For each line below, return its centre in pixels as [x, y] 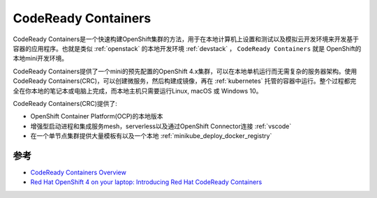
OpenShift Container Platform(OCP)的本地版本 [97, 116]
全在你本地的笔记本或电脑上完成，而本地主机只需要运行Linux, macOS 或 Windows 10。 [138, 91]
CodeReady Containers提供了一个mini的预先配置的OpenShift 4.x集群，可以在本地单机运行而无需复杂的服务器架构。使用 [185, 71]
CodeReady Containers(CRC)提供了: [65, 103]
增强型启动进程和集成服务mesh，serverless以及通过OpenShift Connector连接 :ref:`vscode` [161, 126]
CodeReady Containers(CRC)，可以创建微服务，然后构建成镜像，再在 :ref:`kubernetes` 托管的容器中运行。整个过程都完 [185, 81]
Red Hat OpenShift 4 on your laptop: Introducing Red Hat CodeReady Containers [146, 182]
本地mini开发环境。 [40, 59]
